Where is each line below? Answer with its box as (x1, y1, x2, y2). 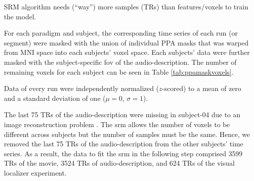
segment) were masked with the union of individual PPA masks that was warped (4, 37, 249, 47)
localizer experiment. (4, 167, 67, 178)
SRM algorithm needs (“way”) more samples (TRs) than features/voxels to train (4, 1, 249, 11)
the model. (4, 11, 36, 21)
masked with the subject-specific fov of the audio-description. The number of (4, 56, 237, 67)
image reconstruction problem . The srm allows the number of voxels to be (4, 119, 230, 129)
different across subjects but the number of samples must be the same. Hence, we (4, 129, 250, 139)
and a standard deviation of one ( (4, 92, 106, 103)
